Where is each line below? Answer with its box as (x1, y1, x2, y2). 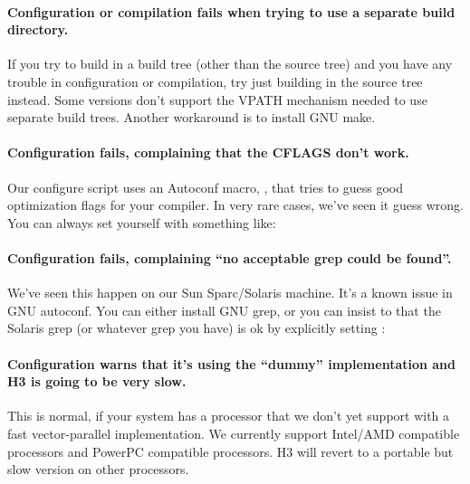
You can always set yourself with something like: (7, 213, 276, 232)
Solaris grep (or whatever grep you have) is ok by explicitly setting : (7, 318, 386, 337)
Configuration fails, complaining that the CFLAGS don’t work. (7, 143, 409, 162)
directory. (7, 20, 69, 39)
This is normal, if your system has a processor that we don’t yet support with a (7, 406, 450, 425)
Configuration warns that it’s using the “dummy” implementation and (7, 354, 456, 373)
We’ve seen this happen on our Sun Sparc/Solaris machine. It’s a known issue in (7, 283, 453, 302)
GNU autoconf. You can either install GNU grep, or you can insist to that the (7, 300, 441, 319)
